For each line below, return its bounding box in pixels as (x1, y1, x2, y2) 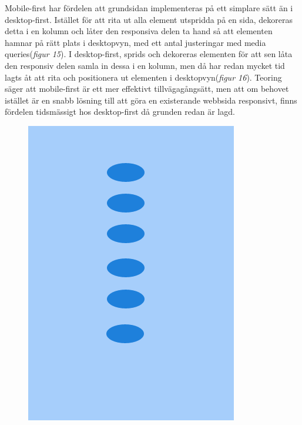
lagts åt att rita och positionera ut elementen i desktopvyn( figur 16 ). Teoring (5, 71, 282, 83)
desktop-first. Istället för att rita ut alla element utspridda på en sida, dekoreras (5, 13, 293, 25)
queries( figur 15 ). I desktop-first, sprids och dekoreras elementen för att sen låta (5, 48, 293, 60)
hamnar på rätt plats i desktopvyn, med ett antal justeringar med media (5, 36, 266, 48)
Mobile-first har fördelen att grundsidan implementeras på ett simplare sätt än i (5, 2, 293, 14)
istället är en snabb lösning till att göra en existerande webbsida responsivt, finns (5, 94, 297, 106)
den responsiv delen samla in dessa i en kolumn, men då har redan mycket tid (5, 59, 285, 71)
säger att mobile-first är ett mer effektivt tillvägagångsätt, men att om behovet (5, 82, 289, 95)
